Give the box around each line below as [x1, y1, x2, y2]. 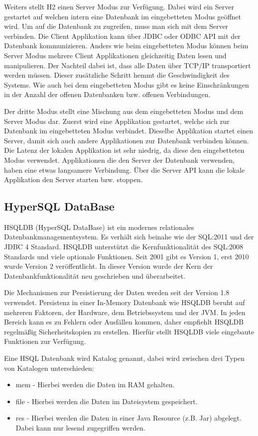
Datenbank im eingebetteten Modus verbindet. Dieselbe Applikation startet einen [4, 125, 254, 136]
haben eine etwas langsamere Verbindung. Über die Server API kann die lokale [4, 164, 245, 175]
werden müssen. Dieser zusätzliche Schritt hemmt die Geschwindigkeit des [4, 70, 230, 80]
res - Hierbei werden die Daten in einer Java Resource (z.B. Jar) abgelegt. [15, 413, 242, 423]
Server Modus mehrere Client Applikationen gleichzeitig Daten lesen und [4, 50, 227, 60]
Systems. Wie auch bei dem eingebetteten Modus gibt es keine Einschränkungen [4, 79, 249, 90]
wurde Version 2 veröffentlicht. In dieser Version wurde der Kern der [4, 261, 213, 271]
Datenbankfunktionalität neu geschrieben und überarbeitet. [4, 270, 186, 281]
